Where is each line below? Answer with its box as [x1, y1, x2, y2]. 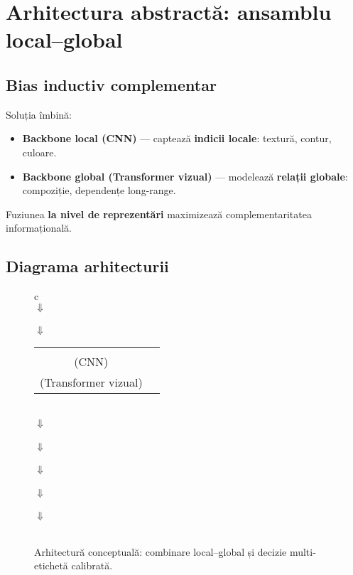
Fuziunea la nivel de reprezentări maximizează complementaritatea [6, 206, 312, 221]
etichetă [34, 558, 68, 573]
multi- [289, 544, 316, 559]
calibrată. [71, 558, 113, 573]
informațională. [6, 220, 72, 235]
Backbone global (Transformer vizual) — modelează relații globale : [22, 168, 348, 183]
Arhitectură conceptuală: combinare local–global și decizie [34, 544, 287, 559]
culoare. [22, 144, 57, 159]
